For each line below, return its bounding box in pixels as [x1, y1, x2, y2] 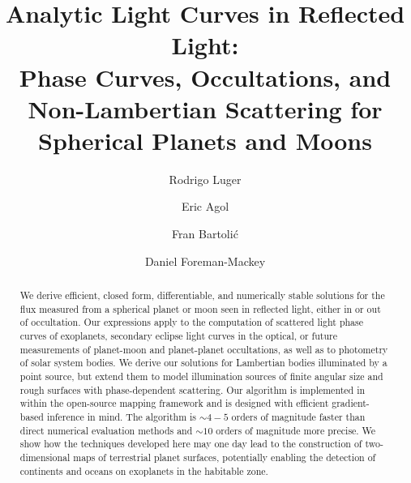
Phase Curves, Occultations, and [19, 60, 392, 93]
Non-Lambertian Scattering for [28, 92, 383, 125]
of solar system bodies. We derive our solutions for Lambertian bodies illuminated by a [19, 356, 387, 370]
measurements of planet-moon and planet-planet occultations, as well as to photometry [19, 342, 388, 356]
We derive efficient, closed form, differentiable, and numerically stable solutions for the [19, 289, 385, 302]
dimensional [19, 450, 71, 464]
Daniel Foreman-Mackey [144, 252, 266, 269]
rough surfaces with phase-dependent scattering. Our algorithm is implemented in [19, 383, 366, 396]
